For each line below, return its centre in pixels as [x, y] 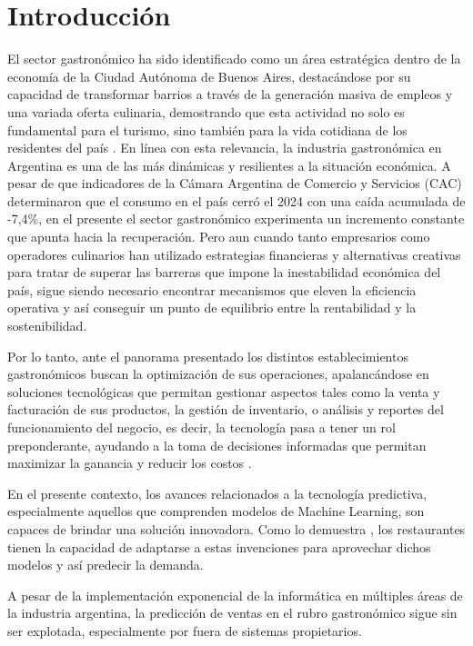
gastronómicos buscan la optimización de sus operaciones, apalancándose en [218, 374]
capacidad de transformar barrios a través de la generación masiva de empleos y [230, 94]
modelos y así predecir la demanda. [106, 565]
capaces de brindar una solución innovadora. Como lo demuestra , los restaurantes [236, 528]
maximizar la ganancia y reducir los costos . [130, 463]
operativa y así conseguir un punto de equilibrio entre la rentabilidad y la [212, 308]
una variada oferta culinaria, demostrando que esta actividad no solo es [206, 111]
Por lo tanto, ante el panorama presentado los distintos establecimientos [208, 356]
